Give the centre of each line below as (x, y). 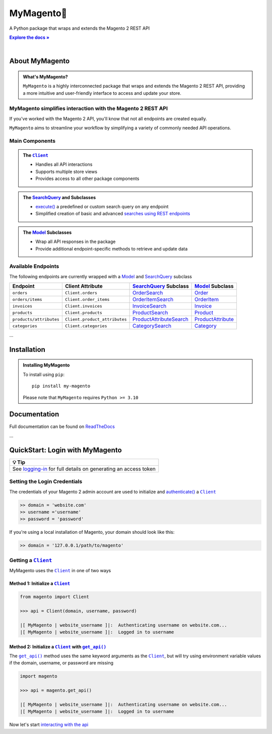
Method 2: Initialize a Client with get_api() (58, 647)
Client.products (84, 313)
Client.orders (81, 293)
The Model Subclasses (47, 232)
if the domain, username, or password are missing (61, 663)
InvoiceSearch (150, 306)
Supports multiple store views (66, 171)
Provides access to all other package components (87, 178)
